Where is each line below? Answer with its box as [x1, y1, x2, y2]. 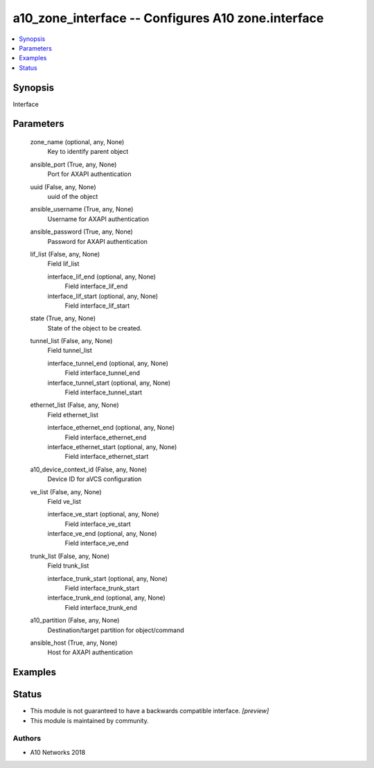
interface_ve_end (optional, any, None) [47, 530, 157, 538]
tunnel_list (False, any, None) [30, 337, 113, 345]
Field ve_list [47, 497, 82, 505]
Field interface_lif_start [64, 302, 130, 310]
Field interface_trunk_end [64, 603, 138, 611]
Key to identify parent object [47, 148, 129, 156]
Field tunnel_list [47, 347, 93, 355]
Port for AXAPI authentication [47, 170, 132, 178]
